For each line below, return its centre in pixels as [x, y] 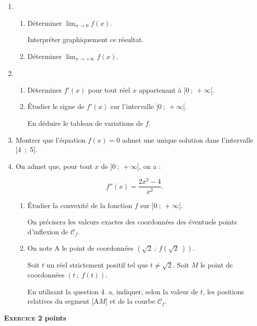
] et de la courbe [130, 301]
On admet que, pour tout [54, 166]
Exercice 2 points [35, 317]
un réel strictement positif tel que [97, 265]
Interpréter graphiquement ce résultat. [85, 39]
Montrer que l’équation [51, 139]
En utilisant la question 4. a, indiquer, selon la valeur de [113, 291]
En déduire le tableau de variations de [85, 123]
